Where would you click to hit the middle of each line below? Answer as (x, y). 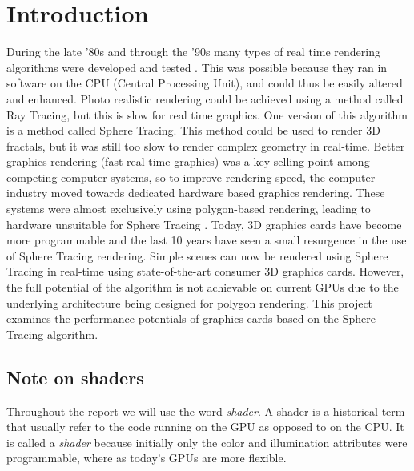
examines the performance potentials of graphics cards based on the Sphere (191, 318)
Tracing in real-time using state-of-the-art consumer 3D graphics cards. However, (205, 271)
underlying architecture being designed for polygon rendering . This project (190, 302)
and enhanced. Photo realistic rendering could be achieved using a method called (205, 98)
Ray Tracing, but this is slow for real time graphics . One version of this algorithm (207, 114)
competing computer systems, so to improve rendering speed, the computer (191, 177)
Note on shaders (75, 377)
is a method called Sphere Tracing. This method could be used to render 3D (193, 130)
